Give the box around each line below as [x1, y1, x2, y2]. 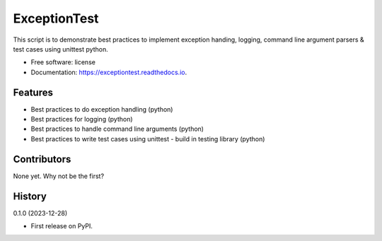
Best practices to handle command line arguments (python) [30, 124, 204, 134]
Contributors [13, 153, 71, 165]
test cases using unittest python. [13, 45, 109, 53]
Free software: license [30, 58, 95, 66]
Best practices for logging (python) [30, 115, 134, 124]
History [13, 190, 47, 202]
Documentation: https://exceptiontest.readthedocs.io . [30, 68, 187, 76]
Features [13, 86, 53, 98]
